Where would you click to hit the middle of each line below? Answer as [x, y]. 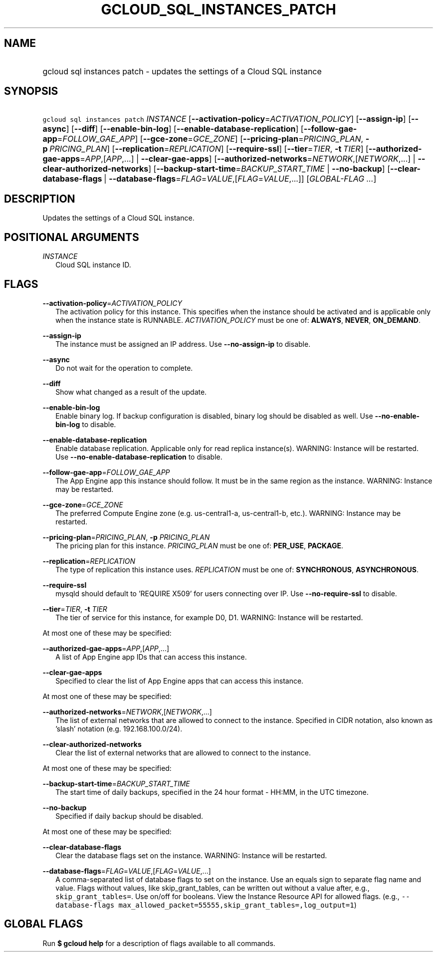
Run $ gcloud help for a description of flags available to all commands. [159, 943]
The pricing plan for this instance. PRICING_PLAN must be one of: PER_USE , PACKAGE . [200, 545]
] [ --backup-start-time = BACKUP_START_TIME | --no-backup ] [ [269, 169]
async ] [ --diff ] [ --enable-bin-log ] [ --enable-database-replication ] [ [173, 129]
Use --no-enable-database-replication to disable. [139, 457]
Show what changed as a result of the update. [131, 392]
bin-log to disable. [86, 424]
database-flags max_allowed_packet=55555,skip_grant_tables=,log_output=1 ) [206, 905]
